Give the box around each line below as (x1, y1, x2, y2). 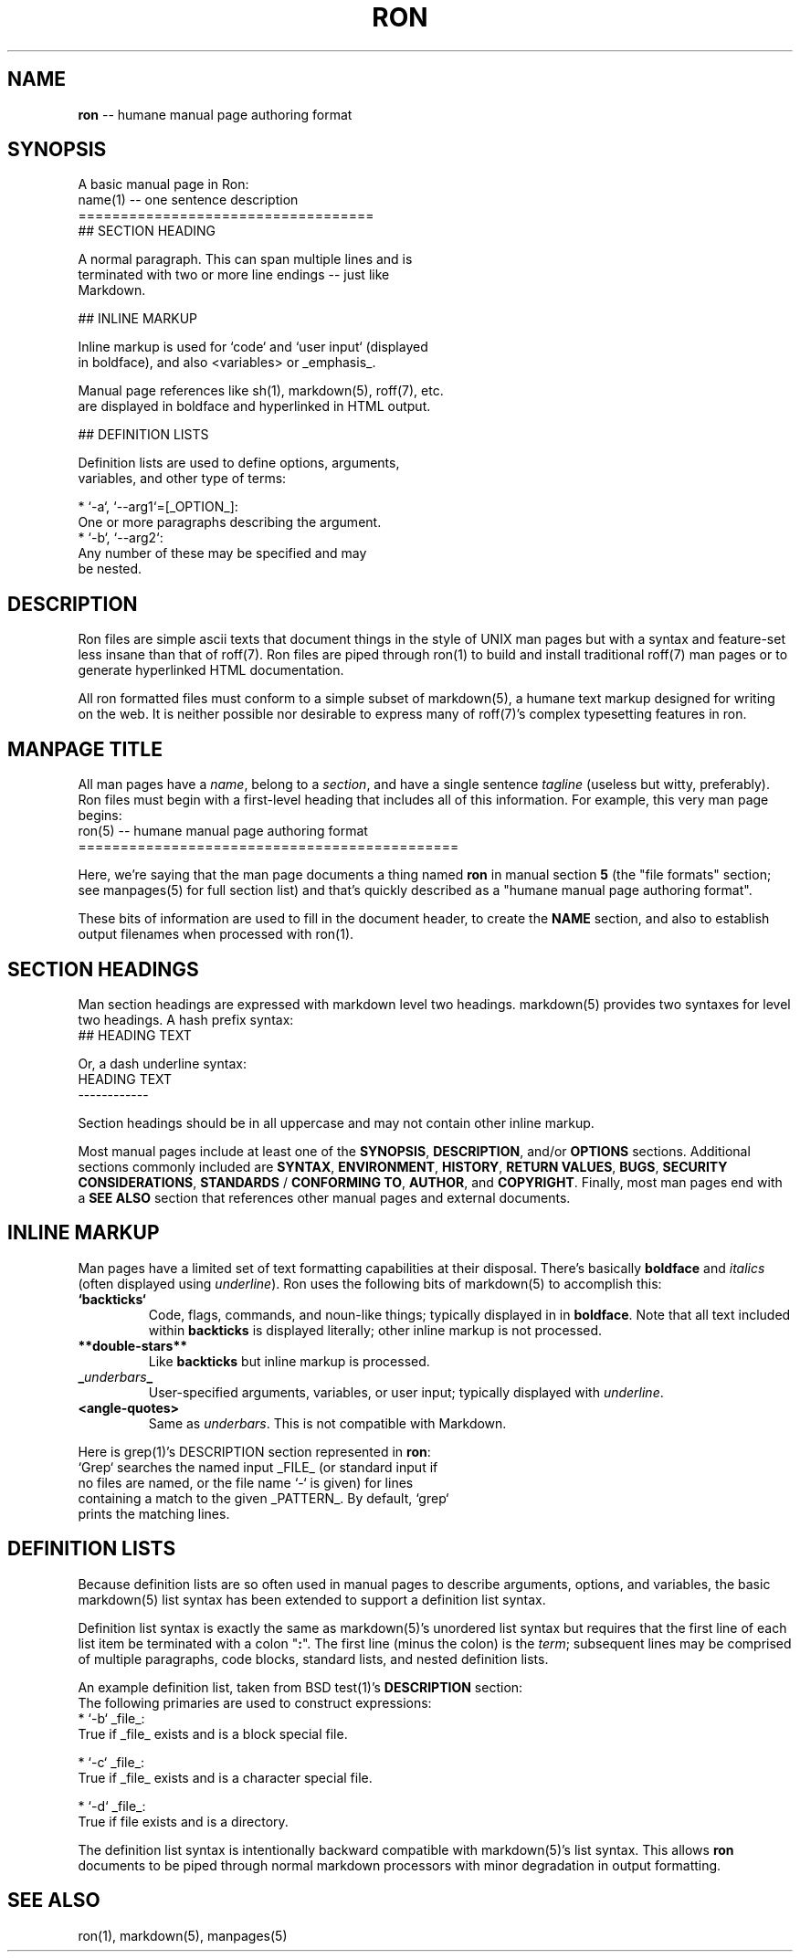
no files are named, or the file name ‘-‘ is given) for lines (78, 1474, 414, 1490)
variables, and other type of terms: (78, 470, 287, 487)
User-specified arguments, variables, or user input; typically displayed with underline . (148, 1384, 664, 1400)
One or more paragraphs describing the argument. (78, 514, 382, 531)
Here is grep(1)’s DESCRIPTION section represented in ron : (78, 1443, 431, 1459)
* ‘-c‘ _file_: (78, 1754, 145, 1770)
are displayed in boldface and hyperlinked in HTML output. (78, 398, 431, 415)
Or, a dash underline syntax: (78, 1055, 247, 1071)
